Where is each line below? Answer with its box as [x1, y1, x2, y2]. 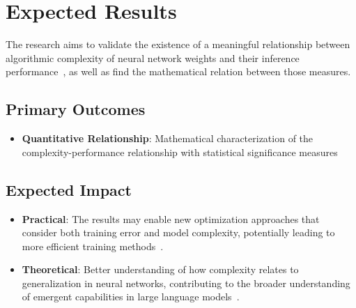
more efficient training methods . [22, 238, 164, 253]
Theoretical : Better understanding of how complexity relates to [22, 262, 299, 277]
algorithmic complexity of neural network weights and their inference [6, 50, 300, 65]
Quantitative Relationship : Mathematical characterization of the [22, 131, 314, 146]
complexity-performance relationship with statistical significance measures [22, 144, 338, 159]
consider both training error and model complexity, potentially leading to [22, 225, 335, 240]
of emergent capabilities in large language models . [22, 289, 240, 304]
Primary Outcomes [6, 98, 146, 120]
